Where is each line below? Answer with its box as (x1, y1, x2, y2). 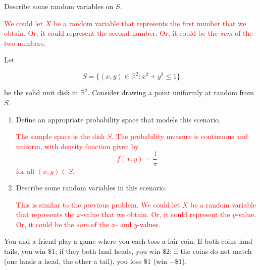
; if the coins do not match (170, 246, 252, 256)
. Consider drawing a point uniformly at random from (87, 87, 254, 98)
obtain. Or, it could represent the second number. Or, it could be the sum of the (4, 28, 253, 38)
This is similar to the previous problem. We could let (16, 199, 180, 210)
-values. (137, 219, 161, 229)
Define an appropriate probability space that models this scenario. (16, 114, 221, 124)
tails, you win (4, 246, 46, 256)
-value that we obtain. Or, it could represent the (81, 209, 230, 220)
